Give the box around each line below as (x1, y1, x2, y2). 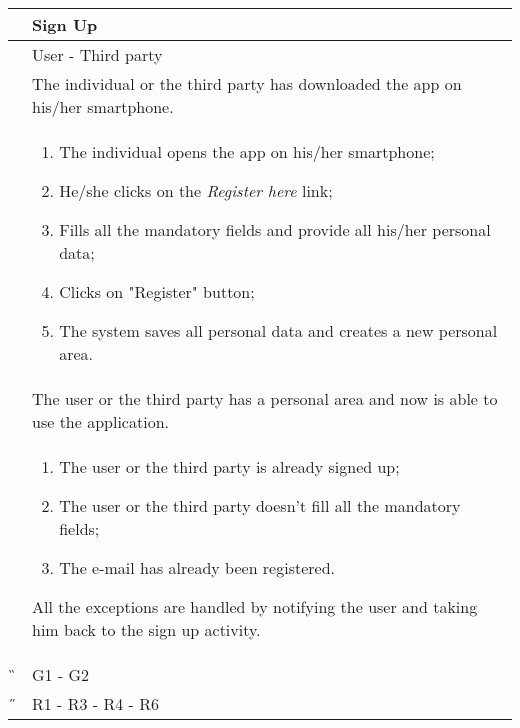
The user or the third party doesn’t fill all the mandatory (59, 494, 461, 517)
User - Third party (32, 43, 163, 66)
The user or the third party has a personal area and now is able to (32, 387, 498, 410)
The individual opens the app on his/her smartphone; (59, 140, 435, 163)
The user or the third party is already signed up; (59, 455, 400, 478)
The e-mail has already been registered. (59, 556, 336, 579)
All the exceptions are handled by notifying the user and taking (32, 595, 478, 618)
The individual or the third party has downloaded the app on (32, 72, 462, 95)
